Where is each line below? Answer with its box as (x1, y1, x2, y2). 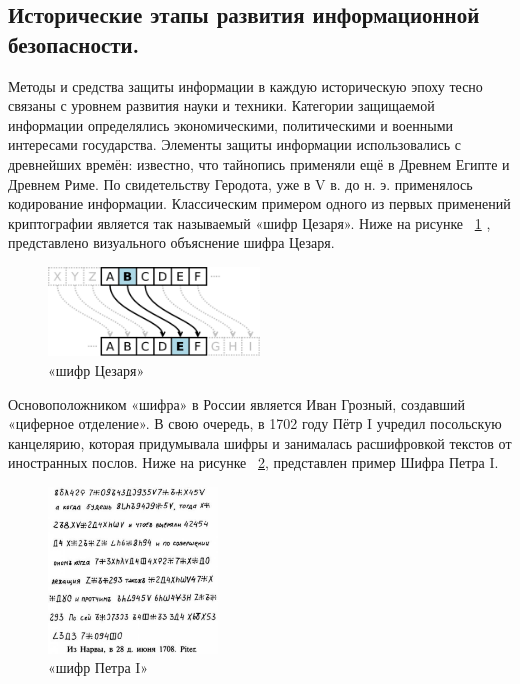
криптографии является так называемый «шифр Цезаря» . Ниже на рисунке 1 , (8, 212, 491, 233)
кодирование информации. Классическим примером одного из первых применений (8, 193, 511, 214)
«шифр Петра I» (48, 657, 149, 678)
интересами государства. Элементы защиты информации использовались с (8, 134, 461, 155)
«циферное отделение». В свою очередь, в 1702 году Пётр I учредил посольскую (8, 413, 502, 434)
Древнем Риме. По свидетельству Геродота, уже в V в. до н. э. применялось (8, 173, 473, 194)
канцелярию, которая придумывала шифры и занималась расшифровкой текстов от (8, 432, 512, 453)
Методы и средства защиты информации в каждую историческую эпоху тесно (8, 75, 483, 96)
